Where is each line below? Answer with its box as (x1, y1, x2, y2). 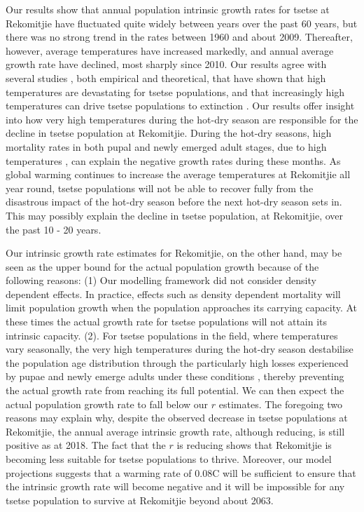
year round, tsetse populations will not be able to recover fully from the (6, 180, 314, 195)
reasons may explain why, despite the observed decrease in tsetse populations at (6, 410, 348, 425)
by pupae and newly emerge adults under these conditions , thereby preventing (6, 369, 344, 384)
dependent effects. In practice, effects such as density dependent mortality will (6, 286, 341, 301)
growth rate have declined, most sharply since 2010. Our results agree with (6, 57, 327, 72)
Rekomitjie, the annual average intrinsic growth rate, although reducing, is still (6, 424, 345, 438)
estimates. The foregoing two (218, 396, 343, 411)
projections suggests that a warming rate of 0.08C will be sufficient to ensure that (6, 465, 356, 480)
